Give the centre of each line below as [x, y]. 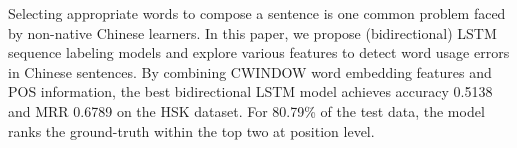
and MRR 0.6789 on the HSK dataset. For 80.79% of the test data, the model [246, 110]
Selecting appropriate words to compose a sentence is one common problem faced [257, 13]
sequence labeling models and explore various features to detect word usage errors [259, 52]
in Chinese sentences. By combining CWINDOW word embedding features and [250, 71]
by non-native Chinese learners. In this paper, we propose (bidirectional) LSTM [252, 32]
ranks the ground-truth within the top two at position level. [191, 130]
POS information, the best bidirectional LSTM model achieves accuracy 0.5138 [250, 91]
